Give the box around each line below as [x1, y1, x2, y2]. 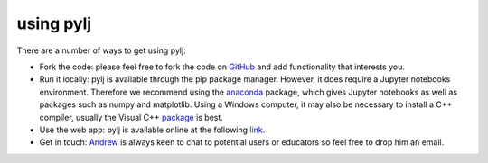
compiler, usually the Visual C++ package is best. [39, 112, 223, 122]
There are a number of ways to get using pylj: [16, 45, 186, 56]
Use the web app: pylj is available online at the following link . [39, 124, 266, 135]
